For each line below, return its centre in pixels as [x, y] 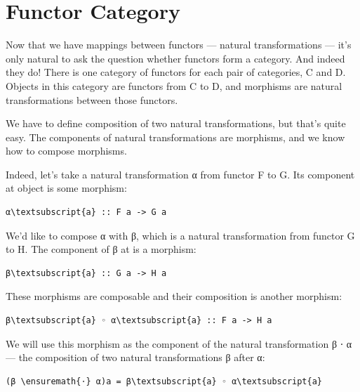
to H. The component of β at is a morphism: [101, 249]
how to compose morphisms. [66, 151]
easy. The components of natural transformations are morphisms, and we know [175, 137]
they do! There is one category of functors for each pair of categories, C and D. [176, 72]
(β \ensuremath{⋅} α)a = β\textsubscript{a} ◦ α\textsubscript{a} [164, 381]
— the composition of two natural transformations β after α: [135, 357]
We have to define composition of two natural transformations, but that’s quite [176, 123]
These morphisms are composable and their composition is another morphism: [174, 296]
